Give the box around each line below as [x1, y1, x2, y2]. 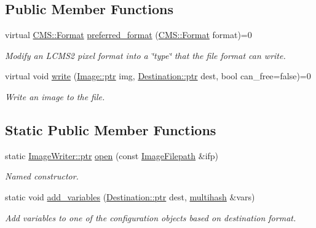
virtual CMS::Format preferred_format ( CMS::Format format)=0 [5, 28, 252, 41]
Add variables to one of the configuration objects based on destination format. [5, 211, 296, 224]
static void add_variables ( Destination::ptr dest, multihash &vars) [5, 190, 255, 203]
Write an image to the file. [5, 90, 105, 103]
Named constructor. [5, 170, 79, 183]
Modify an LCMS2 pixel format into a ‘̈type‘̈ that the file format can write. [5, 49, 286, 61]
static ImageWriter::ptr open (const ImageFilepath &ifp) [5, 149, 219, 162]
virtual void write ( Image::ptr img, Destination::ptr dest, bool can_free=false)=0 [5, 69, 311, 82]
